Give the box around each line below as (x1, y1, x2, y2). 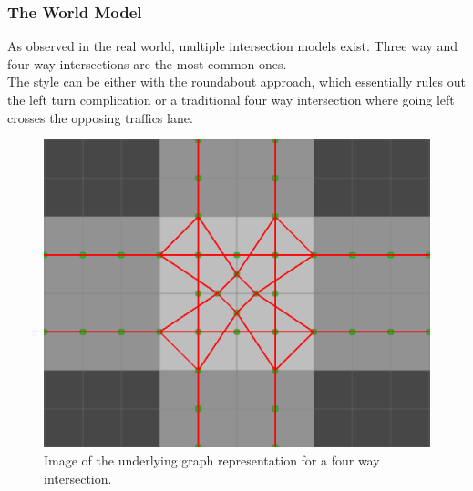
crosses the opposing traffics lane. (7, 107, 193, 127)
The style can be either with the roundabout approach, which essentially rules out (7, 72, 466, 91)
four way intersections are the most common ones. (7, 54, 287, 73)
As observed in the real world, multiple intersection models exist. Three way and (7, 36, 458, 56)
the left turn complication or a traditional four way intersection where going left (7, 90, 455, 108)
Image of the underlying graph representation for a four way (44, 450, 380, 469)
